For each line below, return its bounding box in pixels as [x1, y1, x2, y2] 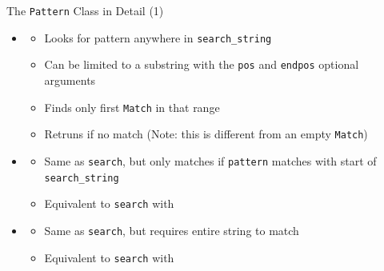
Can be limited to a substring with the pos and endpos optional [44, 56, 359, 73]
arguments [44, 71, 96, 88]
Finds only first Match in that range [44, 98, 220, 115]
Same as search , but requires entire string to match [44, 221, 299, 238]
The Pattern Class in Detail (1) [6, 2, 164, 18]
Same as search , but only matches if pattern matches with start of [44, 152, 377, 169]
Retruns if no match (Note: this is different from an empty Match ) [44, 126, 368, 142]
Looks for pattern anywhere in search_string [44, 29, 272, 46]
